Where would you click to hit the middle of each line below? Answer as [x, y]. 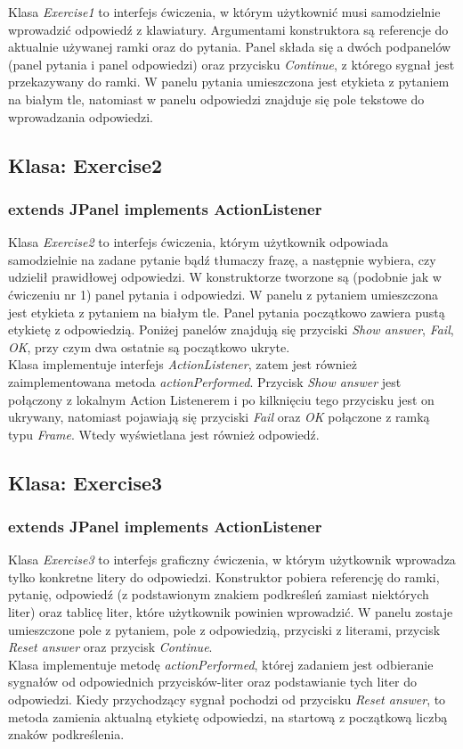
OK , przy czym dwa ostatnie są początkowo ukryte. [149, 346]
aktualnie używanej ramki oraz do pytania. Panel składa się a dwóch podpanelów [230, 47]
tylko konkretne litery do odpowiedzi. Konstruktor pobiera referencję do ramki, [224, 576]
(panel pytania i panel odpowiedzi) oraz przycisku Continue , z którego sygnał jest [231, 64]
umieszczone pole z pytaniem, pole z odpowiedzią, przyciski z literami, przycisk [224, 629]
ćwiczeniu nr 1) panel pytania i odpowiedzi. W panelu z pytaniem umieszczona [223, 294]
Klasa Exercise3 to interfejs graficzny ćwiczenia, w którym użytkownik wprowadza [232, 560]
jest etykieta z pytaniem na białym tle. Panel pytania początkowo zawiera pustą [227, 312]
